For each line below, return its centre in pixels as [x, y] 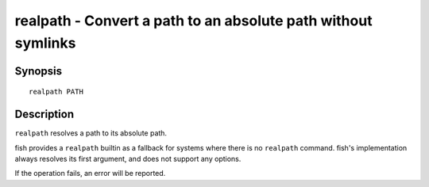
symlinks [45, 43]
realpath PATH [56, 92]
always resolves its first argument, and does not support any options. [128, 159]
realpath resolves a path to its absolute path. [91, 133]
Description [44, 114]
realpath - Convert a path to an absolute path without [193, 21]
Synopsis [39, 71]
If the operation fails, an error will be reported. [90, 174]
